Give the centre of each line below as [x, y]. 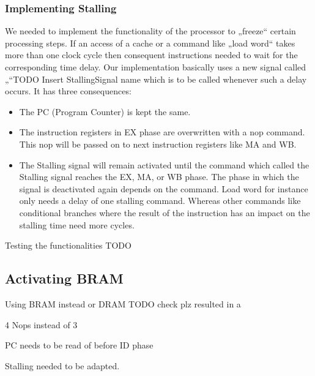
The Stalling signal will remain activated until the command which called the [164, 164]
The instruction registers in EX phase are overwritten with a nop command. [162, 132]
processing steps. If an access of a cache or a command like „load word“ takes [150, 43]
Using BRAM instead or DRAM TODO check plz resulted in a [123, 303]
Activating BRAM [64, 278]
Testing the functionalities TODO [68, 245]
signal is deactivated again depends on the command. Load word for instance [164, 188]
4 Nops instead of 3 [41, 324]
